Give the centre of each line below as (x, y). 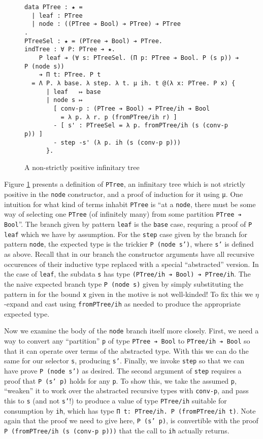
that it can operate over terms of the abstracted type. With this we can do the (126, 350)
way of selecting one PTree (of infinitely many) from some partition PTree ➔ (123, 214)
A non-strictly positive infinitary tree (82, 167)
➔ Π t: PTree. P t (70, 75)
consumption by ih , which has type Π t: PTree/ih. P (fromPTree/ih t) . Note (130, 410)
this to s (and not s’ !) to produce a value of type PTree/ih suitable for (116, 400)
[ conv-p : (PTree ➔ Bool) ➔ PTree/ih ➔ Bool (132, 108)
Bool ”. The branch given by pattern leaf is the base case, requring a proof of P (128, 224)
